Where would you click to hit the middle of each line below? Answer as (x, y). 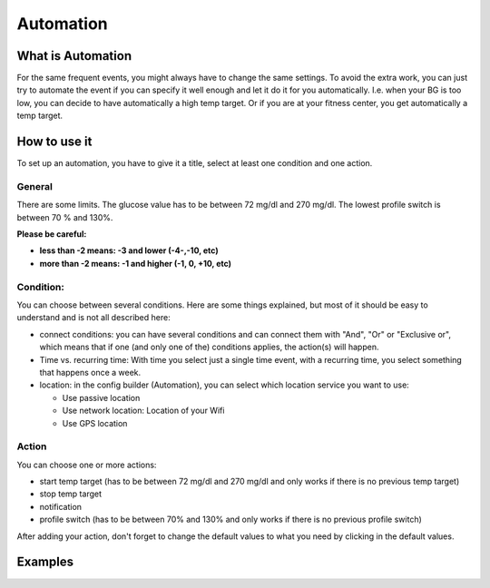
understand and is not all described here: (94, 318)
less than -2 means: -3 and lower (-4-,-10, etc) (129, 250)
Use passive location (101, 397)
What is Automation (74, 56)
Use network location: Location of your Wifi (143, 411)
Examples (45, 562)
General (35, 186)
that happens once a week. (90, 372)
